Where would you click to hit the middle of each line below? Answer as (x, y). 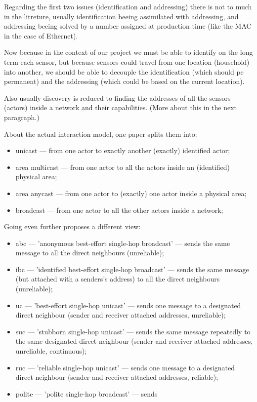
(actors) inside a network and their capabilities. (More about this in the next (121, 107)
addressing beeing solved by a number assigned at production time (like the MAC (128, 26)
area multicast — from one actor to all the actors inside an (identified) (123, 167)
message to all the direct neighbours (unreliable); (90, 253)
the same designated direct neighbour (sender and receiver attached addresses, (134, 341)
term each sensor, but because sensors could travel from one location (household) (127, 61)
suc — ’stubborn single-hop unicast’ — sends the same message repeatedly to (133, 331)
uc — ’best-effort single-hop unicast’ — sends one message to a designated (128, 305)
